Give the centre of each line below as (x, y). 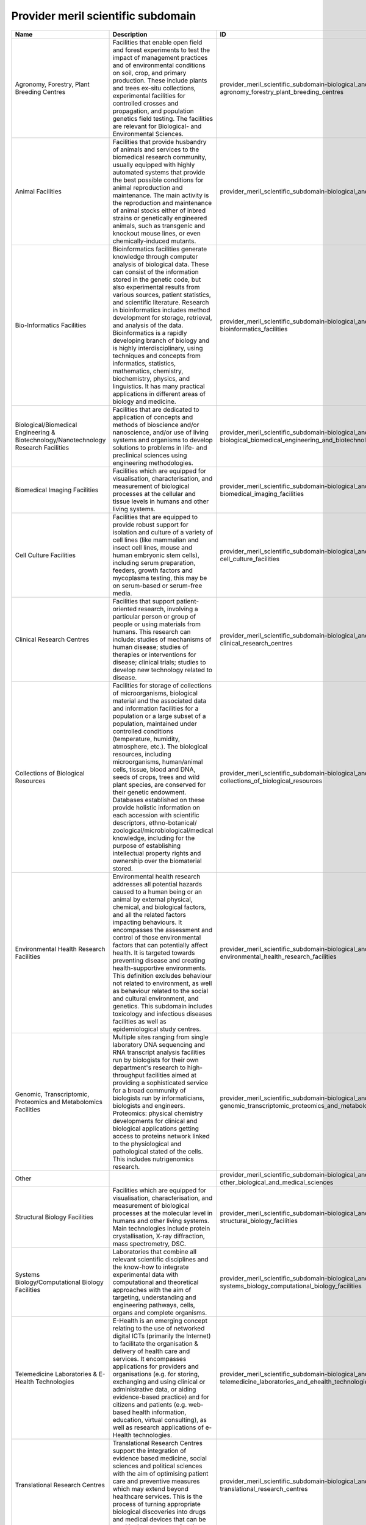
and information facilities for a (156, 708)
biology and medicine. (144, 401)
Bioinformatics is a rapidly (150, 332)
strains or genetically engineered (160, 218)
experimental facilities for (149, 96)
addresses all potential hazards (157, 884)
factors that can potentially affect (160, 945)
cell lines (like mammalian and (156, 540)
